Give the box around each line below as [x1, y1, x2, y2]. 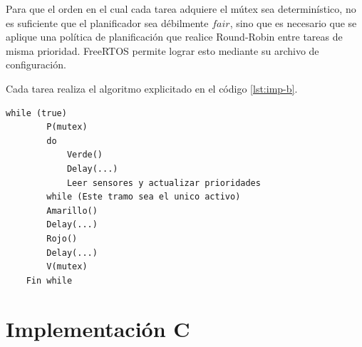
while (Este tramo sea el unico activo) [46, 192, 241, 202]
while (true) [6, 108, 67, 118]
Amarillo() [46, 205, 98, 216]
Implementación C [6, 314, 190, 343]
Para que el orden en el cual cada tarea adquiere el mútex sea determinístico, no [6, 1, 356, 16]
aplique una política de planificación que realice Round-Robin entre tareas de [6, 29, 343, 44]
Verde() [66, 150, 103, 160]
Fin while [26, 275, 73, 286]
